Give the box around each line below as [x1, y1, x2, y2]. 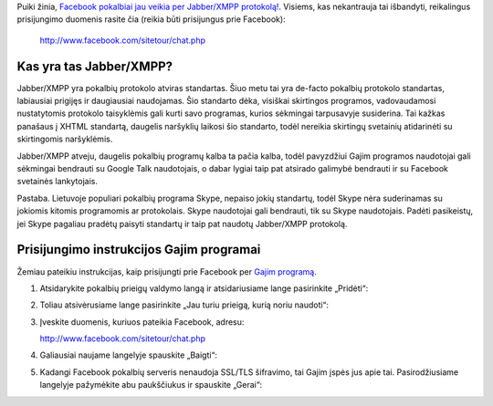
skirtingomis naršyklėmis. [16, 133, 113, 145]
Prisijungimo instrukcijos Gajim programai [16, 242, 261, 257]
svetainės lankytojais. [16, 176, 98, 187]
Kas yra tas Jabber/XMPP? [16, 58, 173, 74]
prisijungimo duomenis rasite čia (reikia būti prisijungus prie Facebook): [16, 14, 287, 25]
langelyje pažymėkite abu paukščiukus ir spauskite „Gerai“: [39, 380, 263, 390]
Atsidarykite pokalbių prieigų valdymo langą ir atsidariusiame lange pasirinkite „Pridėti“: [39, 283, 369, 294]
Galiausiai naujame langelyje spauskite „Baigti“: [39, 349, 218, 360]
